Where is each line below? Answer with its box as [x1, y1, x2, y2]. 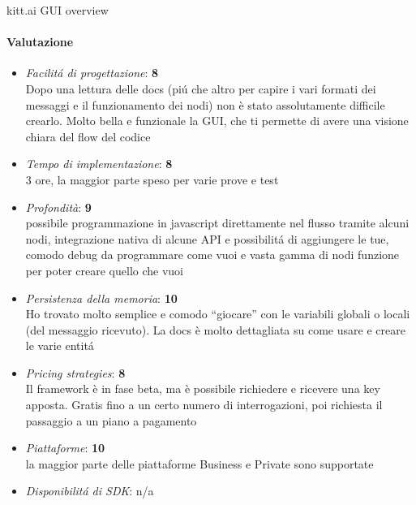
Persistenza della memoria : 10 [25, 289, 178, 306]
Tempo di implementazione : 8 [25, 155, 173, 172]
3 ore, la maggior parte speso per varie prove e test [25, 170, 279, 188]
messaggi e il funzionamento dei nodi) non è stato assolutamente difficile [25, 96, 385, 113]
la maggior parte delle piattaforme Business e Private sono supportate [25, 455, 374, 472]
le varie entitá [25, 337, 94, 354]
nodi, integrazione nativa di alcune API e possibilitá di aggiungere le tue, [25, 230, 389, 247]
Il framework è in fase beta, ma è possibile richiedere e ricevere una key [25, 380, 380, 397]
